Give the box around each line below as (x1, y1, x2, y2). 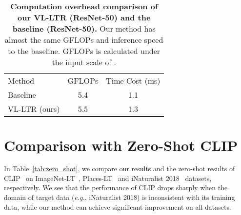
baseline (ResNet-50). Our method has (12, 23, 156, 34)
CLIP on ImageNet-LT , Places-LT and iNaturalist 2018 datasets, (4, 173, 212, 183)
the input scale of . (52, 56, 116, 68)
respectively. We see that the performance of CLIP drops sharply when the (4, 182, 228, 193)
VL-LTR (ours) (8, 103, 60, 114)
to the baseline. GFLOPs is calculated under (8, 45, 161, 56)
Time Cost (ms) (106, 75, 161, 86)
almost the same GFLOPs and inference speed (5, 34, 163, 45)
